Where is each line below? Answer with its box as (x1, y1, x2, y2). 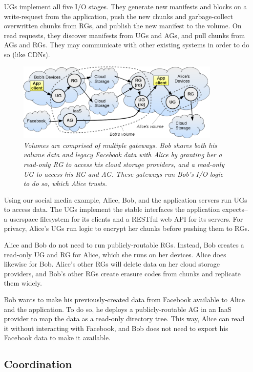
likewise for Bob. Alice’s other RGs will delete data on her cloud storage (4, 259, 220, 269)
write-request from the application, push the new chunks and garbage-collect (4, 11, 233, 21)
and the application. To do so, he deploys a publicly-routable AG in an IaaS (4, 304, 232, 314)
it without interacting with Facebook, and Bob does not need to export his (4, 323, 228, 333)
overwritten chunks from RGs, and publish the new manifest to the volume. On (4, 21, 242, 31)
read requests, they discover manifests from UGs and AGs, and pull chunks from (4, 30, 245, 40)
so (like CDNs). (4, 49, 50, 59)
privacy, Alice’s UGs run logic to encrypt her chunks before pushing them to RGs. (4, 223, 250, 233)
